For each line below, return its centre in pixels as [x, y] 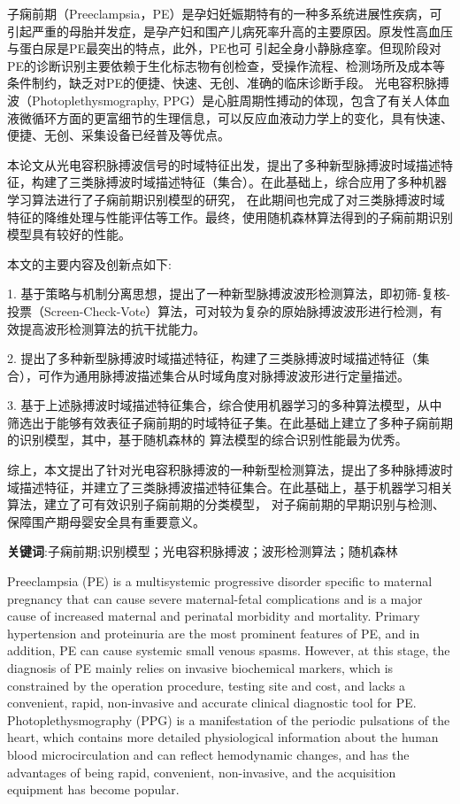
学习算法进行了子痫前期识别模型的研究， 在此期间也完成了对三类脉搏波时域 [226, 199]
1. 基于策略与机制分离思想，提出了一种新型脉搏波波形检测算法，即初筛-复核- [229, 294]
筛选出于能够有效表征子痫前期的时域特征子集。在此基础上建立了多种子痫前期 [230, 422]
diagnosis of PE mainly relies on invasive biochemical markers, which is [200, 668]
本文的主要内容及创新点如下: [89, 263]
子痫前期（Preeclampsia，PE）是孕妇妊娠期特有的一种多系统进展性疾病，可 [225, 13]
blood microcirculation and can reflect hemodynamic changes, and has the [208, 754]
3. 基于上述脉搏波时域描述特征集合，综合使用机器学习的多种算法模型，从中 [225, 405]
